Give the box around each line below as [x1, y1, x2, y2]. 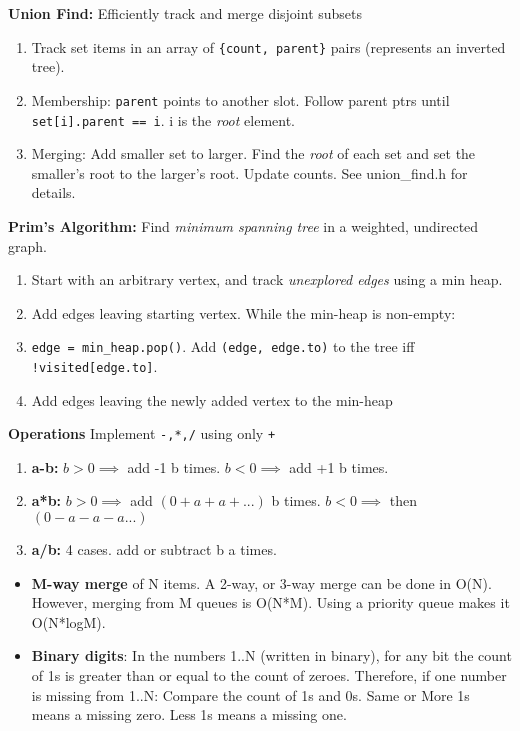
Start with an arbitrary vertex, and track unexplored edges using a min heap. [31, 269, 503, 290]
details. [31, 182, 76, 203]
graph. [8, 235, 47, 256]
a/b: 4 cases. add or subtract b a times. [31, 539, 277, 560]
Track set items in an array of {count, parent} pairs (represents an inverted [31, 36, 506, 57]
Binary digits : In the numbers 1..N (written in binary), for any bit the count [31, 645, 512, 666]
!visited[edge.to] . [31, 355, 158, 376]
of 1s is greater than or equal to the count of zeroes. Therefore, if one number [31, 665, 507, 686]
